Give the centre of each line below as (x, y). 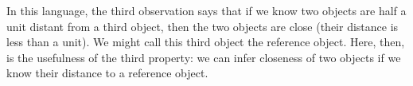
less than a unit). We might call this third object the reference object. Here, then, (206, 42)
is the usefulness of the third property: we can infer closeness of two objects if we (204, 57)
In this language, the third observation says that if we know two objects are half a (206, 10)
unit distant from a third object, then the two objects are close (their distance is (203, 26)
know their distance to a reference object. (107, 73)
